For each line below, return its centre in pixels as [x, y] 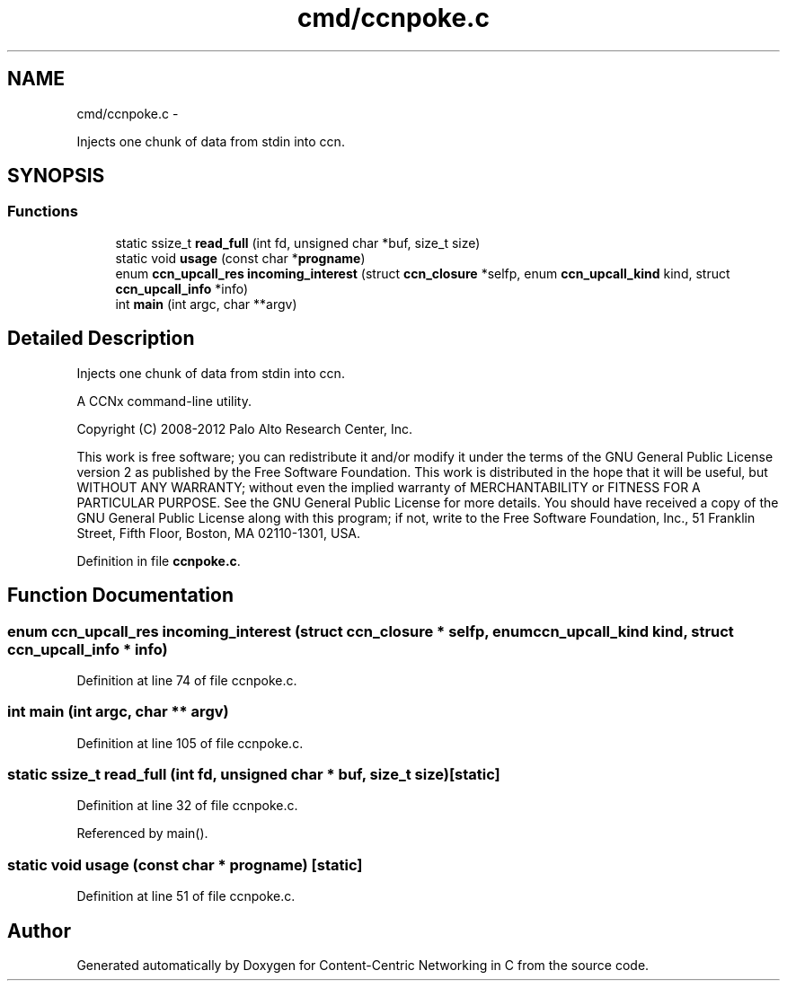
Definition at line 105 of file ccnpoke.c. [190, 743]
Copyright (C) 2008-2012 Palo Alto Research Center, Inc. [245, 428]
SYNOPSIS [56, 176]
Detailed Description [101, 339]
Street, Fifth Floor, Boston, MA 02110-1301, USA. [219, 533]
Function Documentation [120, 595]
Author [39, 931]
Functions [43, 212]
